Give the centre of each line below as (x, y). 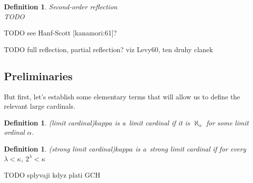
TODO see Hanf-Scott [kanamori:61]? (61, 33)
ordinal (14, 132)
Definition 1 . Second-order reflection (61, 6)
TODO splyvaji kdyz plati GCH (52, 175)
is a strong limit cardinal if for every (190, 148)
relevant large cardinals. (40, 106)
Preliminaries (38, 76)
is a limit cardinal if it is (152, 122)
